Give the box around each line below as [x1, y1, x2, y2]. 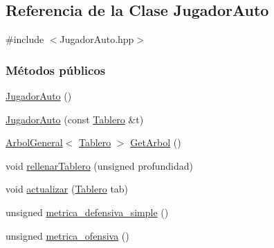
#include [6, 32, 44, 46]
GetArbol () [130, 135, 181, 150]
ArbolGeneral [6, 135, 63, 150]
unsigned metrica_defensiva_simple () [6, 204, 169, 219]
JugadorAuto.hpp [60, 32, 134, 46]
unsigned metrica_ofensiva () [6, 228, 129, 242]
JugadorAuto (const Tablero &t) [6, 112, 144, 126]
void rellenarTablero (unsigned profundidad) [6, 158, 193, 172]
